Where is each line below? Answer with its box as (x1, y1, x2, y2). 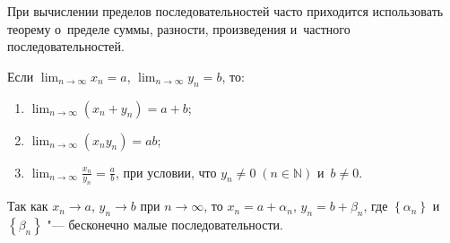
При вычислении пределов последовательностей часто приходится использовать (7, 2, 444, 20)
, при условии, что (115, 162, 217, 181)
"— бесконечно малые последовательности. (47, 215, 283, 234)
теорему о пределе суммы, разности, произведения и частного (7, 19, 350, 38)
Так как (7, 196, 48, 215)
